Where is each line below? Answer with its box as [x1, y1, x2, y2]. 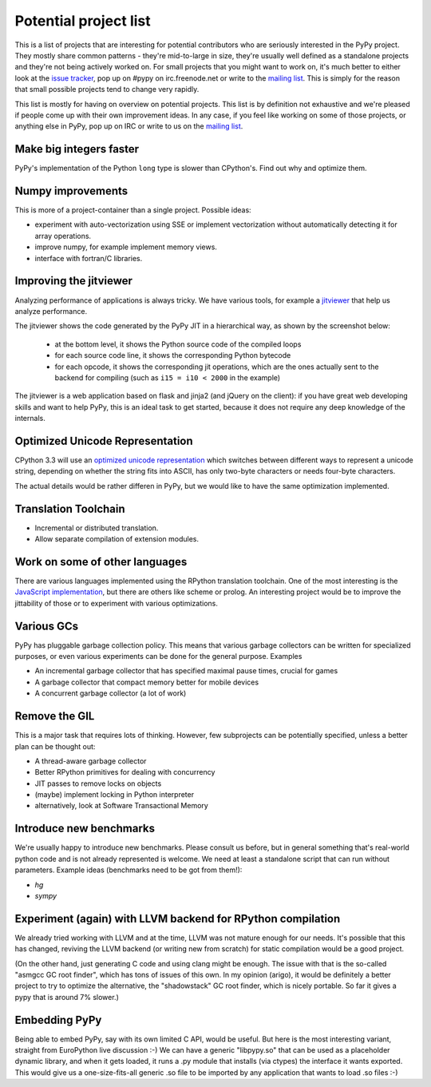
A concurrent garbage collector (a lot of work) [34, 688, 187, 698]
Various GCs [14, 619, 79, 633]
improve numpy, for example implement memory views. [34, 242, 217, 252]
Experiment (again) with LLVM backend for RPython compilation [14, 911, 341, 926]
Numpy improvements [14, 184, 129, 197]
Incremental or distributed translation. [34, 523, 159, 533]
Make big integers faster [14, 142, 140, 156]
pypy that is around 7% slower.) [14, 992, 120, 1002]
